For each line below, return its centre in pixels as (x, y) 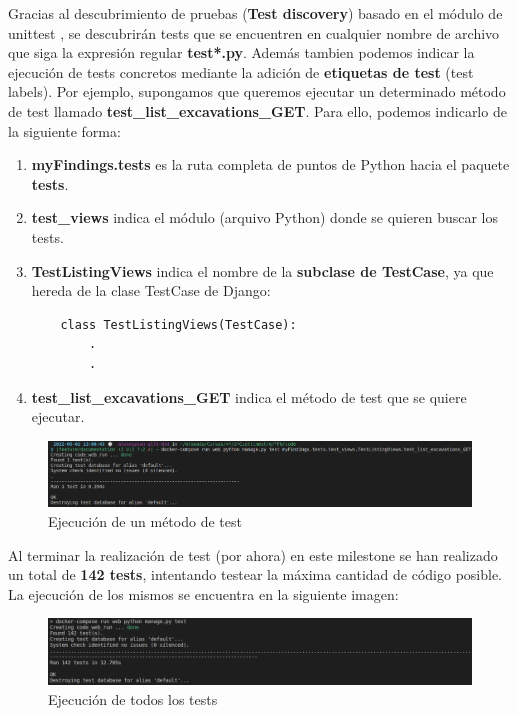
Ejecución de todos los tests (133, 699)
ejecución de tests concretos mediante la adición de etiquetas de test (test (241, 71)
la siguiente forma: (64, 130)
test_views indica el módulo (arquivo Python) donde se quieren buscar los (265, 217)
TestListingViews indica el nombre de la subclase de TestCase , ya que (262, 270)
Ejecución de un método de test (145, 521)
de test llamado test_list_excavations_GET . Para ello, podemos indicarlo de (257, 110)
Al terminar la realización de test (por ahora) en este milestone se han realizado (253, 554)
